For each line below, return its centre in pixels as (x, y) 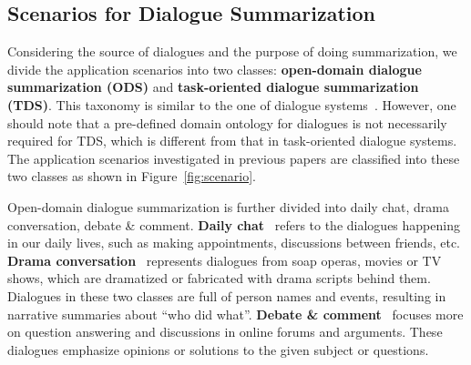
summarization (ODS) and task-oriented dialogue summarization (213, 87)
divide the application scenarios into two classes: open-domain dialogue (215, 69)
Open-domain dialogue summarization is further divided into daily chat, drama (228, 206)
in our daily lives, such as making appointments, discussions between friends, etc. (234, 243)
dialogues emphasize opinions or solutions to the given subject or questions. (218, 349)
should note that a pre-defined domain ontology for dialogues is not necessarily (227, 122)
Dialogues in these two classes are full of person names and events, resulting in (227, 295)
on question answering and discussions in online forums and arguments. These (225, 332)
